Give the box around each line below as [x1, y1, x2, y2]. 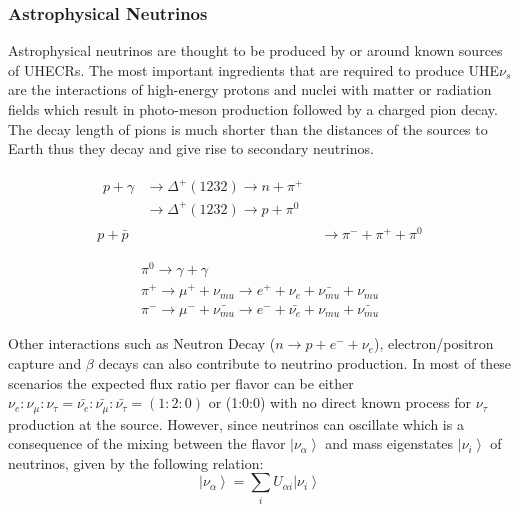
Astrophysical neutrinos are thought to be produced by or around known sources [8, 40, 503, 61]
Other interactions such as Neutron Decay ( [8, 333, 276, 354]
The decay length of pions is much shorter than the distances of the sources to [8, 118, 488, 139]
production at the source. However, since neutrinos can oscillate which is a [8, 413, 464, 434]
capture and [8, 352, 82, 373]
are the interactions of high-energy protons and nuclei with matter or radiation [8, 79, 492, 100]
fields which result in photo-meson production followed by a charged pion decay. [8, 99, 498, 119]
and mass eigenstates [325, 433, 454, 454]
